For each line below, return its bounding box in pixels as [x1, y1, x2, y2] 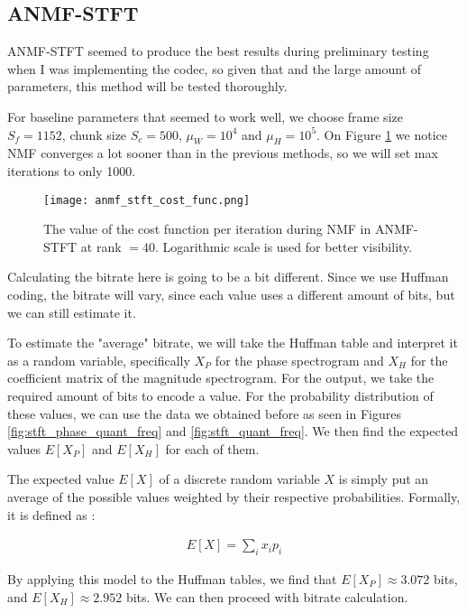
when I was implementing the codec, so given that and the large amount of [7, 59, 422, 78]
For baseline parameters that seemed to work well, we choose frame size [7, 107, 403, 125]
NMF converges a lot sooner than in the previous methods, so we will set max [7, 144, 438, 163]
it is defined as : [7, 505, 96, 524]
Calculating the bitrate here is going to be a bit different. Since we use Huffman [7, 267, 449, 286]
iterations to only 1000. [7, 161, 136, 180]
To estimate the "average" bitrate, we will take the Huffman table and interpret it [7, 333, 458, 352]
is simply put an [338, 469, 429, 488]
